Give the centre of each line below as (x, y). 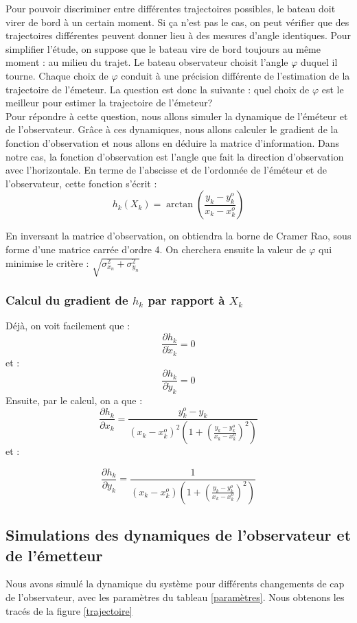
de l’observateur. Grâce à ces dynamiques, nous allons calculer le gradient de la (172, 129)
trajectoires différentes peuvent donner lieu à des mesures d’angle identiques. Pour (178, 35)
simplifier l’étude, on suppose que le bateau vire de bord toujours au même (163, 48)
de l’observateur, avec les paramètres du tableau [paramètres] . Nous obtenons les (175, 597)
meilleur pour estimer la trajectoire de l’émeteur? (109, 103)
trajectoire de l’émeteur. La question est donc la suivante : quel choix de (158, 89)
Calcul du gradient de (67, 300)
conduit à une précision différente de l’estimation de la (235, 75)
